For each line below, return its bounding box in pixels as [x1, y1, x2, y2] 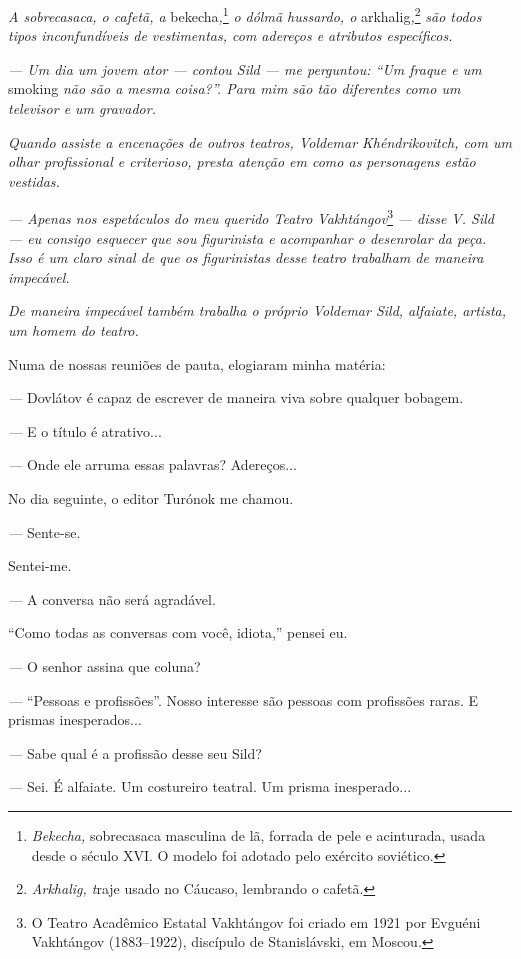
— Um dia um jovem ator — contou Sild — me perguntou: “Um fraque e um [8, 58, 482, 79]
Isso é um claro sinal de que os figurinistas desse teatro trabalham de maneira [8, 247, 484, 268]
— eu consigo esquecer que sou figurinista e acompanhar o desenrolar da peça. [8, 227, 487, 248]
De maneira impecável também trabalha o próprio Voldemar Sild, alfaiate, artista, [8, 300, 506, 321]
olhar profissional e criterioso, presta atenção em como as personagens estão [8, 151, 476, 172]
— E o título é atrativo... [8, 420, 162, 441]
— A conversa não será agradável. [8, 588, 216, 609]
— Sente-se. [8, 521, 81, 542]
